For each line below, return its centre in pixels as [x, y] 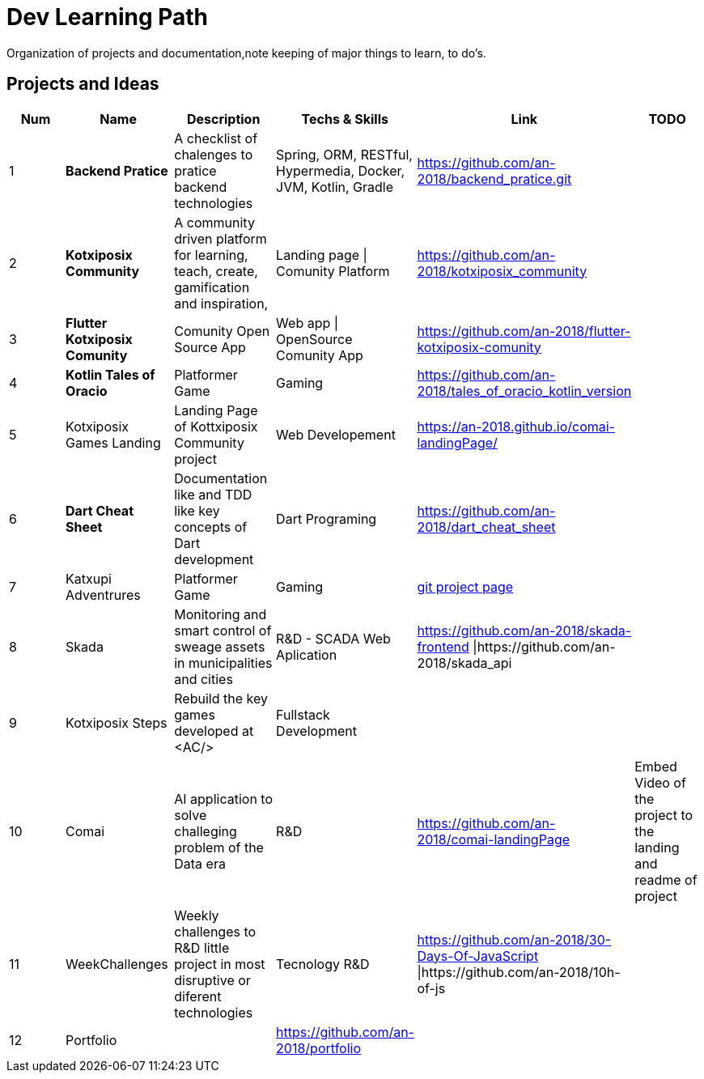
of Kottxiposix [216, 426]
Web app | [307, 323]
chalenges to [214, 154]
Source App [210, 347]
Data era [200, 863]
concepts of [211, 527]
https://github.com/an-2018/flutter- [524, 331]
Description [223, 119]
